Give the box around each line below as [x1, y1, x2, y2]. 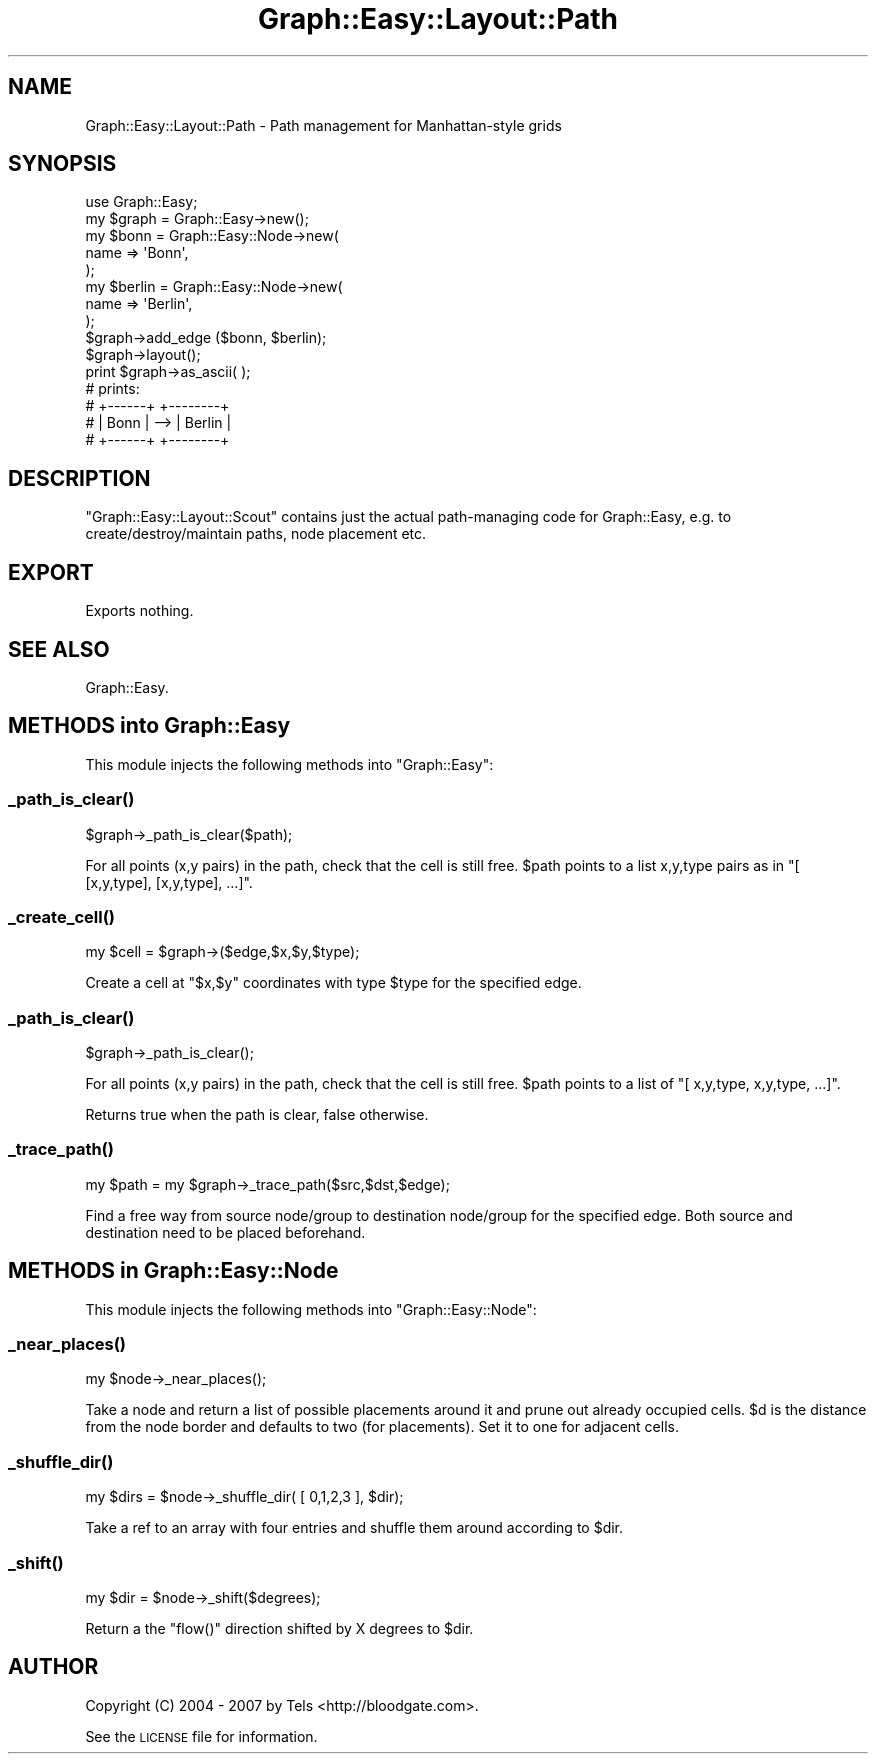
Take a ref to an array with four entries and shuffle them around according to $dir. [85, 1519, 624, 1537]
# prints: [85, 380, 140, 398]
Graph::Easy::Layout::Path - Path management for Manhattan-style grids [85, 116, 562, 134]
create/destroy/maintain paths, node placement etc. [85, 525, 427, 543]
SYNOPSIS [8, 151, 117, 177]
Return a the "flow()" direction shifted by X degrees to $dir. [85, 1619, 474, 1637]
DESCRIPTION [8, 465, 151, 491]
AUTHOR [8, 1654, 99, 1680]
